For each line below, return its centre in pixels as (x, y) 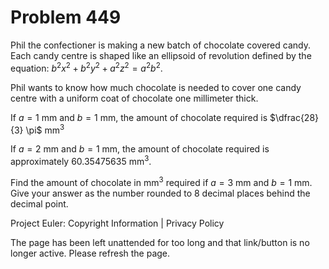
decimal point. (39, 203)
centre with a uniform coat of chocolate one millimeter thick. (134, 98)
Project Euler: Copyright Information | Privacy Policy (117, 223)
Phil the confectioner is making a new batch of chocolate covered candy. (160, 45)
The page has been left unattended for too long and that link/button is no (160, 242)
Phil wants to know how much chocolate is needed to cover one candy (156, 87)
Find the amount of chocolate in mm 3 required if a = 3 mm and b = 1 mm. (161, 181)
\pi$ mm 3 (45, 129)
